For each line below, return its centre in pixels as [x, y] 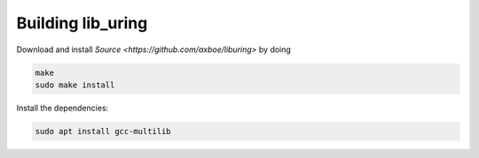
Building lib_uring [82, 23]
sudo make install [75, 85]
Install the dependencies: [63, 108]
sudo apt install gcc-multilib [103, 131]
